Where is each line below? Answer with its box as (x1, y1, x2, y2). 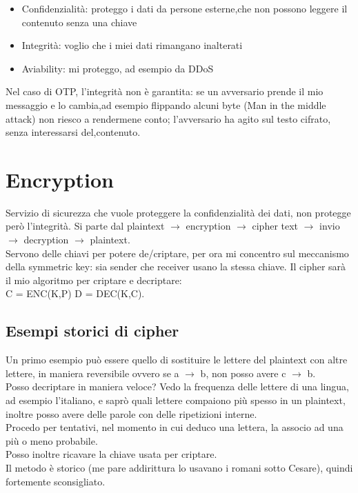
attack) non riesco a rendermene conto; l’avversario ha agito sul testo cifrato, (6, 111, 331, 125)
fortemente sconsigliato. (6, 474, 106, 488)
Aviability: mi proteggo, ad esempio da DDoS (21, 61, 214, 75)
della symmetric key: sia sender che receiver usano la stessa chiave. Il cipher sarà (6, 259, 346, 274)
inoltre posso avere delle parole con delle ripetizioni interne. (6, 406, 257, 421)
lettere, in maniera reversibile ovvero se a (6, 365, 179, 380)
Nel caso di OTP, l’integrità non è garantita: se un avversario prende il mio (6, 84, 324, 99)
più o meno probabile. (6, 433, 98, 447)
